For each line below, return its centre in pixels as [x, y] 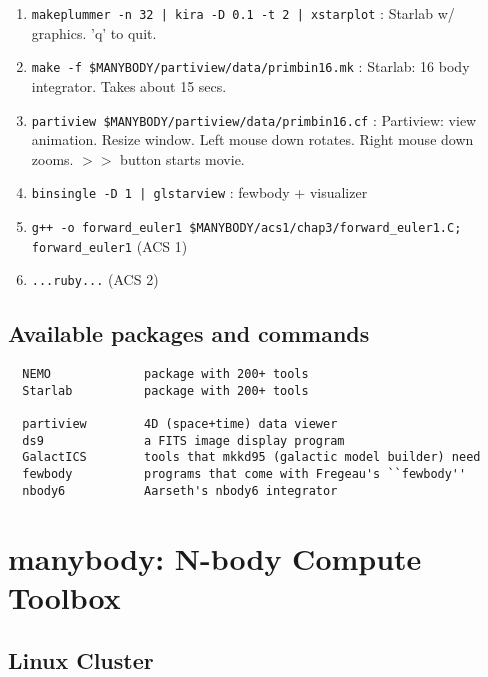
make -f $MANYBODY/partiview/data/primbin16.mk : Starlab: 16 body [250, 66]
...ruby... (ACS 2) [95, 279]
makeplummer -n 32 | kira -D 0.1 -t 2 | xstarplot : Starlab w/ [243, 13]
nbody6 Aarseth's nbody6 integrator [180, 490]
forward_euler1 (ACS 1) [109, 245]
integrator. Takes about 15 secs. [129, 85]
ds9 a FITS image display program [183, 440]
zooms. [52, 158]
